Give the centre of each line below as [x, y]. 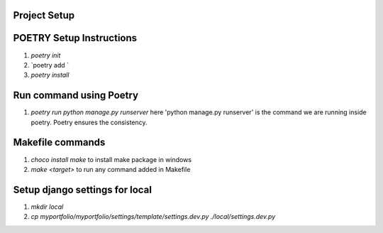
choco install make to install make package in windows [111, 159]
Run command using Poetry [76, 96]
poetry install [50, 75]
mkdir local [47, 207]
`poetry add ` [50, 65]
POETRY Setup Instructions [75, 38]
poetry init [46, 55]
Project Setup [44, 15]
